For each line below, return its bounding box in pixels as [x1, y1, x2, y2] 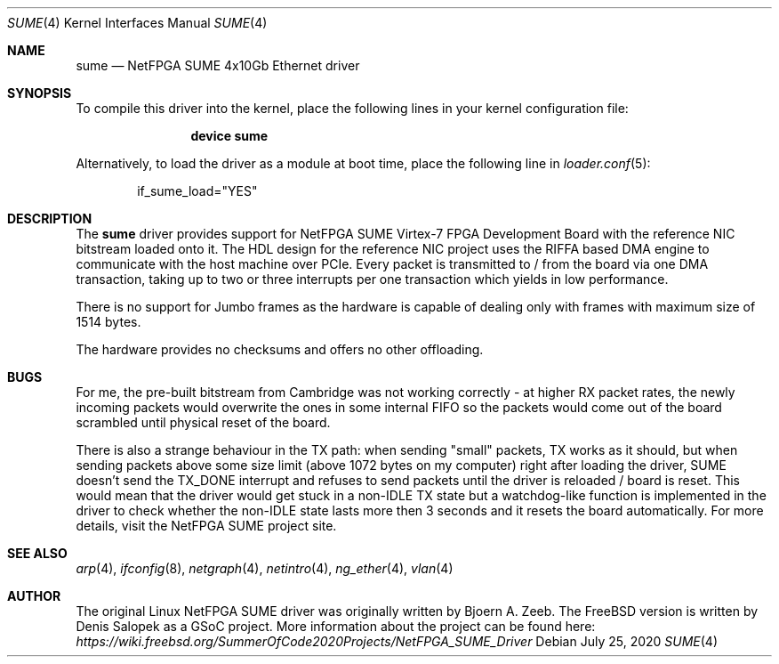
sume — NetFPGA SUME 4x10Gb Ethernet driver [76, 58, 360, 73]
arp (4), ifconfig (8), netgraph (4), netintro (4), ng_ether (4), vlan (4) [76, 561, 454, 576]
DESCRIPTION [7, 211, 92, 226]
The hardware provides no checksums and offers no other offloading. [76, 342, 484, 357]
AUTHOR [7, 588, 61, 603]
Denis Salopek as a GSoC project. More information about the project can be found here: [76, 619, 596, 634]
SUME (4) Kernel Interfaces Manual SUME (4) [7, 15, 268, 30]
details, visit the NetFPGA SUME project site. [76, 518, 337, 533]
